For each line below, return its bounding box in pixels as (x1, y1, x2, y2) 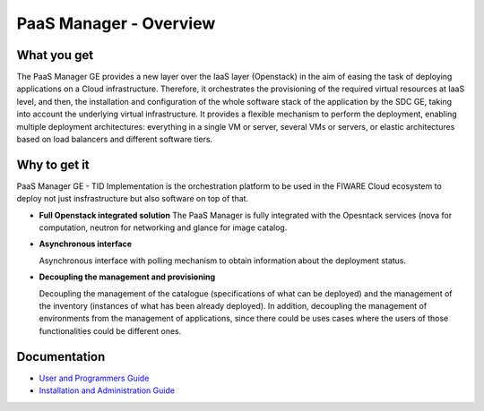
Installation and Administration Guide (39, 385, 175, 396)
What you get (16, 47, 94, 63)
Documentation (16, 349, 106, 364)
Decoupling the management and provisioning (39, 271, 216, 282)
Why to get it (16, 157, 90, 172)
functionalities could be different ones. (39, 325, 182, 336)
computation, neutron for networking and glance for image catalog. (39, 222, 288, 233)
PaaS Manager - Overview (16, 13, 216, 33)
